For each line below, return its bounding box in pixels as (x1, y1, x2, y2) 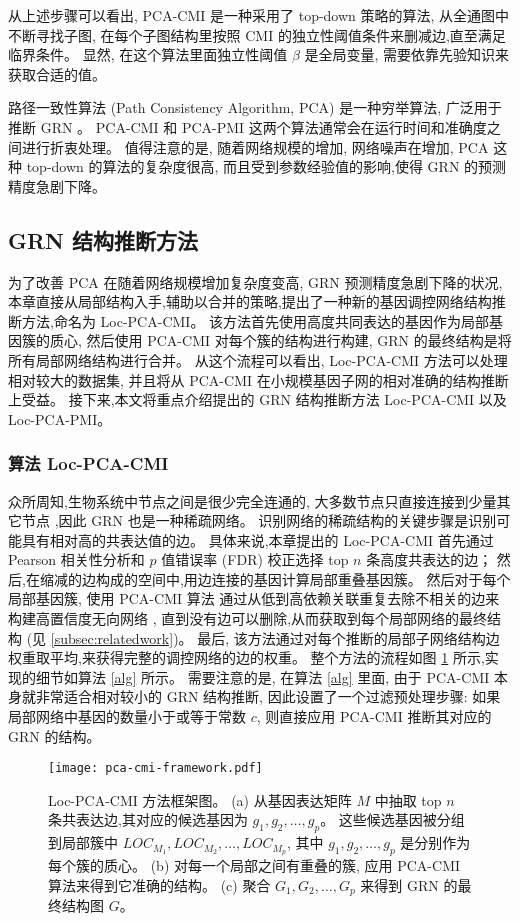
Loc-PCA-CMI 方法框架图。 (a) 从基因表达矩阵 (48, 789, 352, 810)
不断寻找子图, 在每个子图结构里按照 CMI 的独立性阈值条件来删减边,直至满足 (8, 24, 506, 45)
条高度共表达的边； (366, 549, 493, 570)
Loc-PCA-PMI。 (8, 408, 112, 429)
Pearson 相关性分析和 (8, 549, 145, 570)
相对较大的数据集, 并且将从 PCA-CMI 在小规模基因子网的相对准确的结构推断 (8, 369, 509, 390)
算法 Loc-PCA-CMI (8, 451, 169, 476)
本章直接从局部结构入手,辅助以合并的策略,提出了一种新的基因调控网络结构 (8, 291, 492, 312)
